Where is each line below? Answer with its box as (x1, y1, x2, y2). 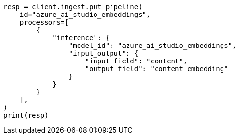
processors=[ (19, 18, 69, 26)
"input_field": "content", (85, 57, 188, 65)
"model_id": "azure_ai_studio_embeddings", (68, 42, 237, 49)
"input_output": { (68, 49, 139, 57)
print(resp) (3, 111, 48, 119)
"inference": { (52, 34, 110, 42)
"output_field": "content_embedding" (85, 65, 228, 73)
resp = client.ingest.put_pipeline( (3, 3, 143, 11)
